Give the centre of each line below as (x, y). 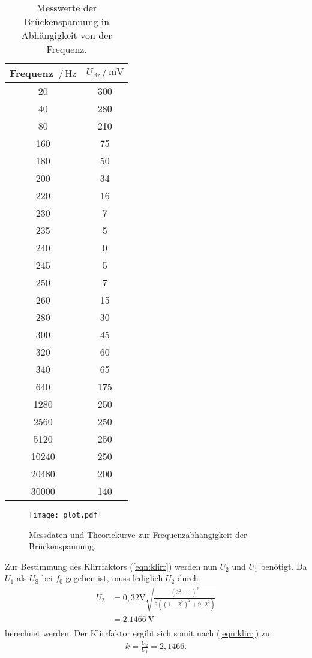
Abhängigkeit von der (67, 35)
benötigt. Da (284, 566)
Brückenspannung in (67, 21)
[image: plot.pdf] (65, 515)
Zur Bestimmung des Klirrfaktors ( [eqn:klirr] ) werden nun (111, 566)
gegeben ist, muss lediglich (114, 578)
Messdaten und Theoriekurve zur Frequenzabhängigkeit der (138, 534)
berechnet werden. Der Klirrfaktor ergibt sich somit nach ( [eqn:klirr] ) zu (137, 633)
